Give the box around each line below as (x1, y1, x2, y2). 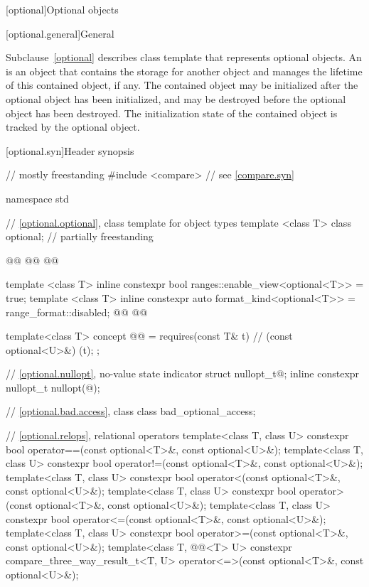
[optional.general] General (6, 26, 114, 41)
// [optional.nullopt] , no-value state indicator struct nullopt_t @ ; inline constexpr (6, 366, 360, 381)
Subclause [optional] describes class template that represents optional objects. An (6, 50, 362, 65)
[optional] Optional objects (6, 2, 119, 16)
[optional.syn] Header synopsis (6, 143, 134, 158)
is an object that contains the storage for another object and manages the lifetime (6, 63, 363, 78)
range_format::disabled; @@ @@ (6, 304, 148, 319)
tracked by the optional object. (6, 119, 140, 134)
